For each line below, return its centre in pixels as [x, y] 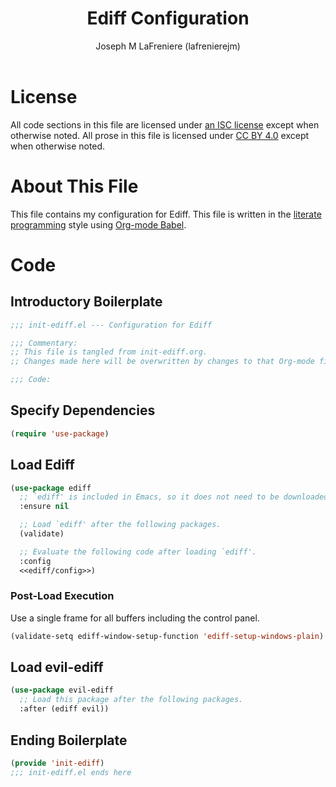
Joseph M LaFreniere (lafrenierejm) [168, 46]
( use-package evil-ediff [62, 690]
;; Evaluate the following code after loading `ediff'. [138, 552]
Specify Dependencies [83, 410]
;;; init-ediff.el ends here [71, 772]
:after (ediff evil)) [64, 709]
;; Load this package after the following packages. [131, 700]
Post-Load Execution [62, 596]
